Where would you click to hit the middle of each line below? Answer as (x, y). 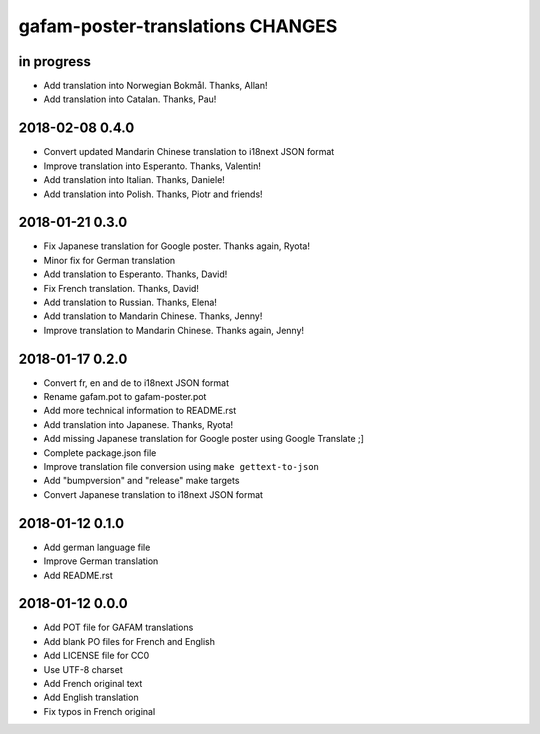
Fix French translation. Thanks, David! (121, 288)
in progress (55, 61)
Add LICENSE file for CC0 (96, 656)
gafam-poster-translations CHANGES (178, 26)
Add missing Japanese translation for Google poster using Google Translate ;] (204, 439)
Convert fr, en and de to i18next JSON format (136, 382)
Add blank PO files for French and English (129, 641)
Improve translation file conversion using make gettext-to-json (181, 467)
